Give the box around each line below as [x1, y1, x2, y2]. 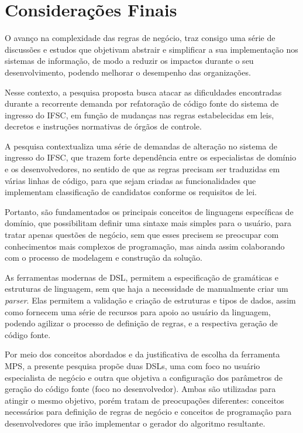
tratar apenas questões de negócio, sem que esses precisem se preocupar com [5, 229, 279, 241]
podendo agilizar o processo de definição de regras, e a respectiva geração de [5, 317, 278, 329]
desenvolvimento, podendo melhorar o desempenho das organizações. [5, 66, 251, 78]
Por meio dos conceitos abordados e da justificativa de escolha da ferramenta [5, 348, 280, 360]
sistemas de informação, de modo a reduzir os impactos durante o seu [5, 54, 254, 67]
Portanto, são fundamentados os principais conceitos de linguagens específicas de [5, 205, 294, 217]
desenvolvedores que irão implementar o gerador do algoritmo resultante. [5, 417, 266, 429]
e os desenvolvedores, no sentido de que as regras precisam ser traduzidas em [5, 163, 280, 175]
